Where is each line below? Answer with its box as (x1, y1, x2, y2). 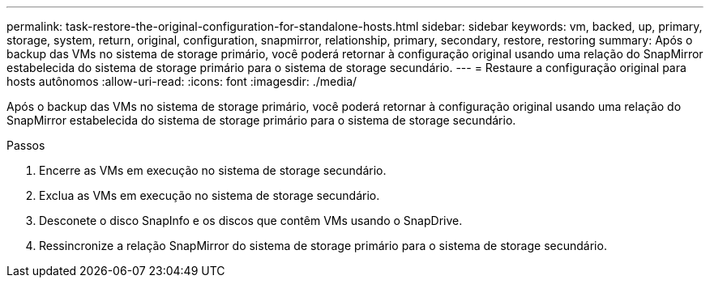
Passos (6, 138, 45, 152)
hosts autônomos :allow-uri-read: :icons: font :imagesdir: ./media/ (6, 74, 357, 88)
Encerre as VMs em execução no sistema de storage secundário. (39, 163, 387, 177)
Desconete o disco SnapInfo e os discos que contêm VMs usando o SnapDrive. (39, 214, 463, 227)
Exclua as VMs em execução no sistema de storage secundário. (39, 189, 380, 202)
